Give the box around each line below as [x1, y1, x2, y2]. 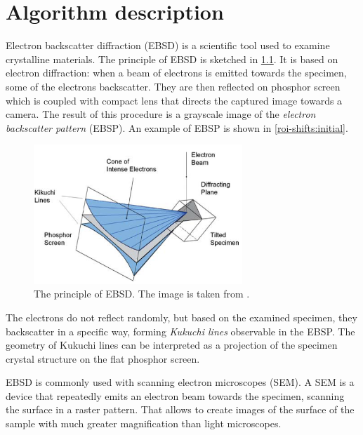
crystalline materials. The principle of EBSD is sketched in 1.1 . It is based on [6, 51, 338, 66]
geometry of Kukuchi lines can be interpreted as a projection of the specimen [6, 337, 338, 352]
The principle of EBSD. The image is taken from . [34, 286, 250, 301]
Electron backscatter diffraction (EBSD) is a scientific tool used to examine [6, 38, 330, 53]
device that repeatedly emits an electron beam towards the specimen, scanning [6, 388, 345, 403]
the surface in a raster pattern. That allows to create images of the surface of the [6, 402, 355, 417]
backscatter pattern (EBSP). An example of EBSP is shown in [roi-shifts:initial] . [6, 120, 348, 135]
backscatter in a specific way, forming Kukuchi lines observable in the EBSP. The [6, 323, 355, 338]
